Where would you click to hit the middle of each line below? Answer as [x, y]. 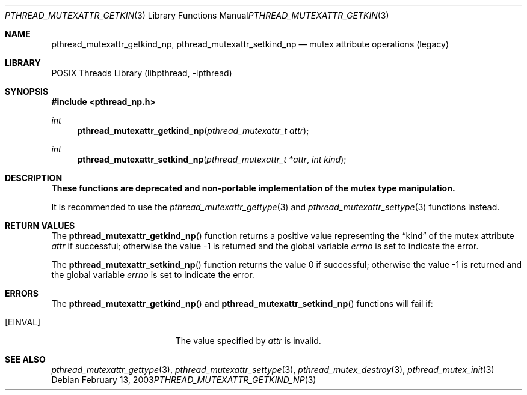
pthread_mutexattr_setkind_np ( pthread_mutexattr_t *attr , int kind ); [212, 159]
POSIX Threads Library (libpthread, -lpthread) [142, 73]
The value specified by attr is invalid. [248, 341]
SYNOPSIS [27, 92]
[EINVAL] [23, 322]
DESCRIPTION [34, 178]
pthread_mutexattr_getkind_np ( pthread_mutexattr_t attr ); [193, 131]
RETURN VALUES [40, 225]
